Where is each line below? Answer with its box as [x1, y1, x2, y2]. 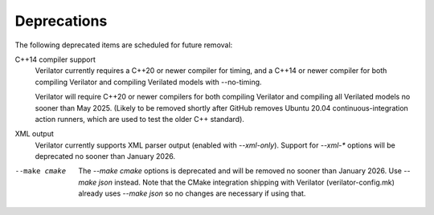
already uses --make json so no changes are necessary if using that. [78, 189, 306, 198]
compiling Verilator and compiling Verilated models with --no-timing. [35, 77, 262, 87]
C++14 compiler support [14, 55, 96, 64]
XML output [14, 129, 54, 139]
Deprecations [14, 12, 108, 30]
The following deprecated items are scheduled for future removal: [14, 40, 233, 50]
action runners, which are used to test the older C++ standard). [35, 114, 245, 124]
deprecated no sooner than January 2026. [35, 152, 176, 161]
